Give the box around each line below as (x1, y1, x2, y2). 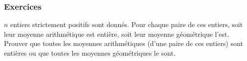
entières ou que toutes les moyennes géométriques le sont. (4, 48, 176, 58)
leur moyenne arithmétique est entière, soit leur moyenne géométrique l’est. (4, 29, 229, 39)
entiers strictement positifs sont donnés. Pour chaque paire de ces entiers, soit (10, 19, 243, 30)
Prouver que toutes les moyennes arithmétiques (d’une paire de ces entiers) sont (4, 38, 243, 48)
